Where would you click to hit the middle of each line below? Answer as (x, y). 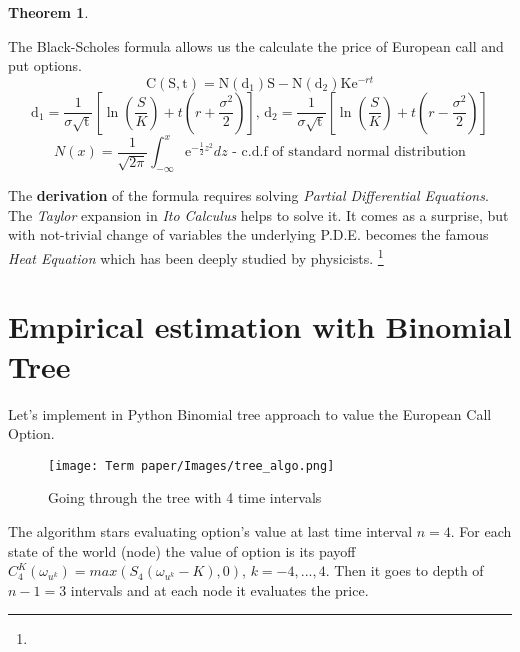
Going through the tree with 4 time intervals (185, 497)
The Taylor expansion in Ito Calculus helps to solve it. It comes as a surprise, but (258, 214)
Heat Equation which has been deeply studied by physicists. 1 (196, 256)
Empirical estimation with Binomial (260, 326)
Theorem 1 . (48, 12)
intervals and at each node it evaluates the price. (219, 589)
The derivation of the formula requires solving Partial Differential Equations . (248, 195)
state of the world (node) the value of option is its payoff (182, 550)
